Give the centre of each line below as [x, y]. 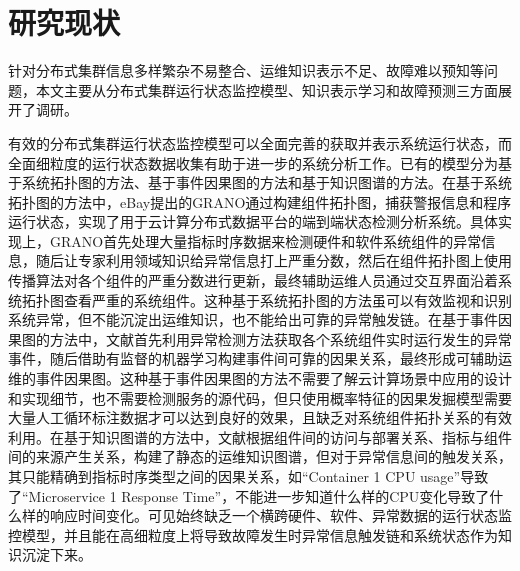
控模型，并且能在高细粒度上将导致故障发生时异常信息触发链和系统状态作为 [253, 534]
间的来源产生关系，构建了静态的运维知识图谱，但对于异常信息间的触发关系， [260, 456]
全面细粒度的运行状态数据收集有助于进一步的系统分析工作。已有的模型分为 [253, 162]
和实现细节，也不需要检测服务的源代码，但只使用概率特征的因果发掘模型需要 [260, 397]
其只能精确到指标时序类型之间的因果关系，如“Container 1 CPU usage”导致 [248, 476]
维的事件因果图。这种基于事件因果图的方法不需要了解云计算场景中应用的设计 [260, 378]
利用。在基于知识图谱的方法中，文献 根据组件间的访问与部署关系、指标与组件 [260, 436]
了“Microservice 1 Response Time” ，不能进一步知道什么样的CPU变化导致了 [249, 495]
